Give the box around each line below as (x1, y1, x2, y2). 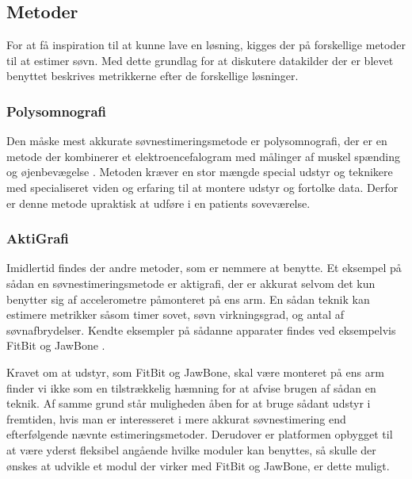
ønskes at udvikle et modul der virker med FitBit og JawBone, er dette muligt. (6, 457, 390, 473)
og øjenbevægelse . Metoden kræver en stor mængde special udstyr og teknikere (6, 163, 393, 180)
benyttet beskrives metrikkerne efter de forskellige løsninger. (6, 67, 299, 84)
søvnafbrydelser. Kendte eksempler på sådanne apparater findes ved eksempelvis (6, 321, 396, 338)
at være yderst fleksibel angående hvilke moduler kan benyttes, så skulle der (6, 441, 376, 458)
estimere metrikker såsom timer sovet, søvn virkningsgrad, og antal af (6, 306, 345, 323)
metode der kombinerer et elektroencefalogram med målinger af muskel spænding (6, 148, 400, 164)
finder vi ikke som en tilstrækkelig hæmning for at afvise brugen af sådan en (6, 379, 376, 396)
